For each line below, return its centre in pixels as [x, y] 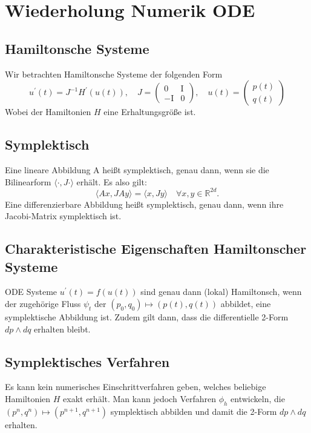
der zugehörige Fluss [43, 304]
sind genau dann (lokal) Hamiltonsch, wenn [221, 292]
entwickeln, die [258, 399]
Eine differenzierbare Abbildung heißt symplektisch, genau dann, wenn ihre [144, 204]
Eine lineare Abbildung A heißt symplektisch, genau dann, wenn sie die [137, 169]
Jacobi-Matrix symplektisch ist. [63, 216]
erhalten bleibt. [62, 329]
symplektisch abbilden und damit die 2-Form [194, 411]
